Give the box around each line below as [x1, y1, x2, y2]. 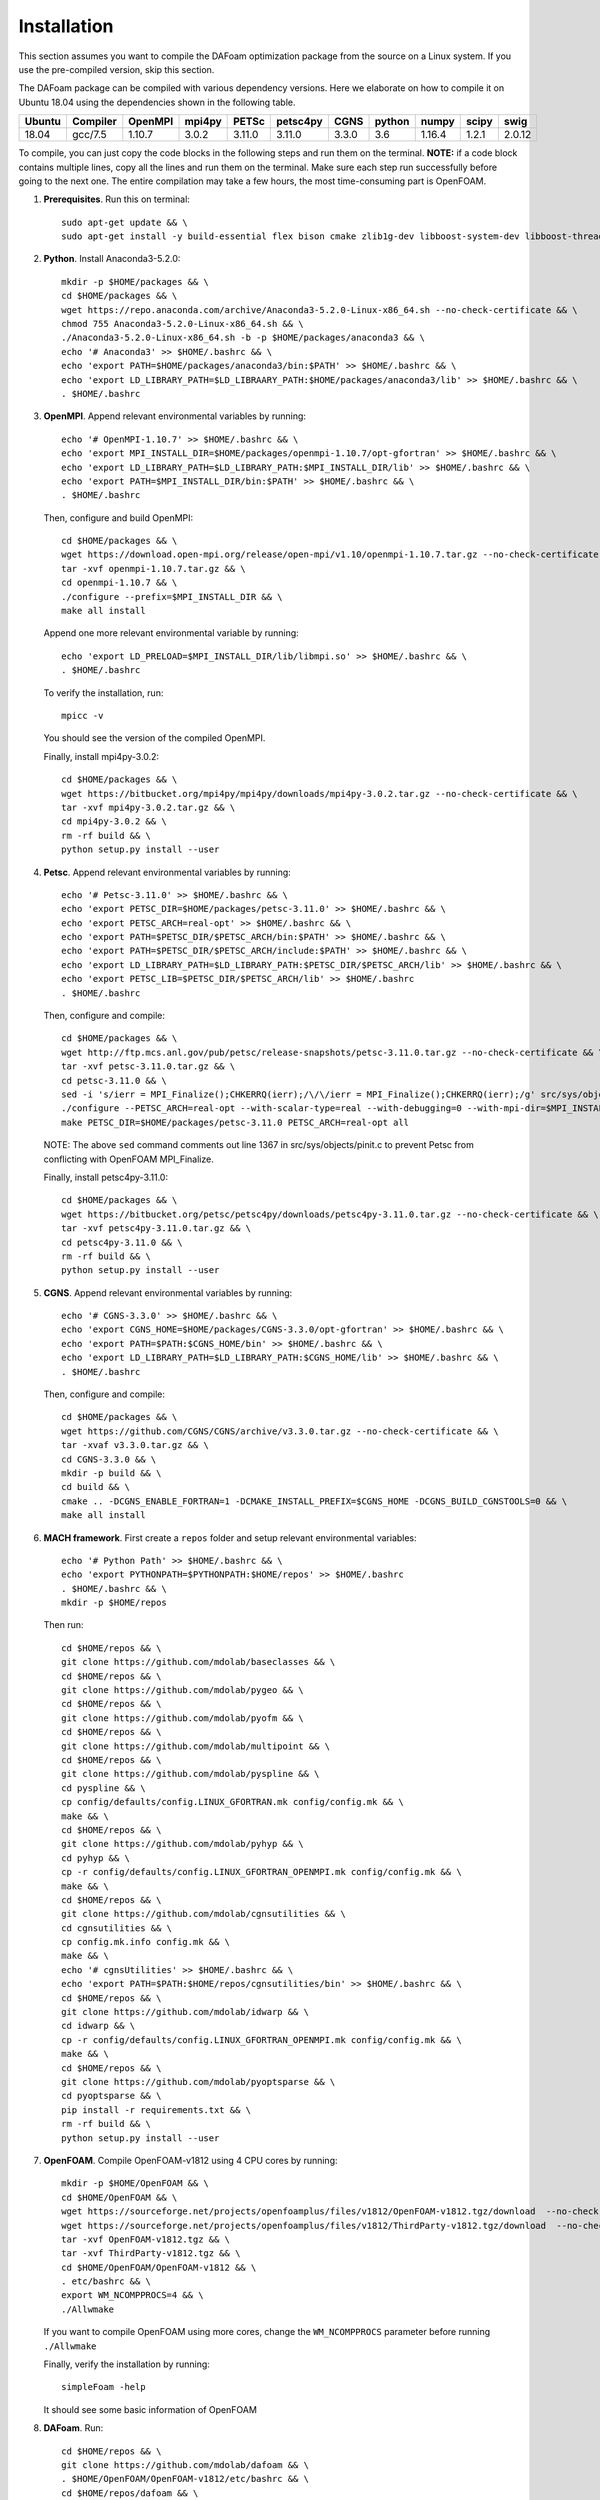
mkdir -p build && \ [61, 1467, 162, 1479]
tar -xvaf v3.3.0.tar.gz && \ [61, 1440, 210, 1451]
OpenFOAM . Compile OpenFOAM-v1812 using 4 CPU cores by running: [43, 2154, 338, 2166]
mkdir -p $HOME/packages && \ [61, 276, 210, 287]
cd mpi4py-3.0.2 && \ [61, 816, 167, 827]
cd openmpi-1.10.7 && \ [61, 577, 178, 589]
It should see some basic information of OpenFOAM [43, 2403, 257, 2415]
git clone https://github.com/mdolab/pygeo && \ [61, 1685, 304, 1696]
